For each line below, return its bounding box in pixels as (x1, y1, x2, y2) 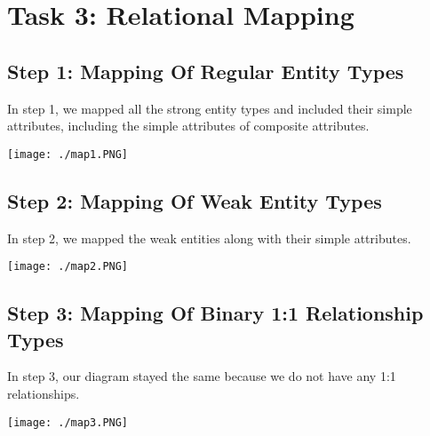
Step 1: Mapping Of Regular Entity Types (7, 57, 404, 84)
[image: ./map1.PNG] (7, 147, 129, 161)
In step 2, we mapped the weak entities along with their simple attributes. (7, 228, 411, 247)
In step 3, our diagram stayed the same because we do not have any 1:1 (7, 367, 396, 385)
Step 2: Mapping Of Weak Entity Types (7, 186, 382, 214)
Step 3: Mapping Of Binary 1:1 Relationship (7, 299, 424, 327)
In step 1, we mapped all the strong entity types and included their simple (7, 99, 412, 117)
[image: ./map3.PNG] (7, 416, 129, 429)
